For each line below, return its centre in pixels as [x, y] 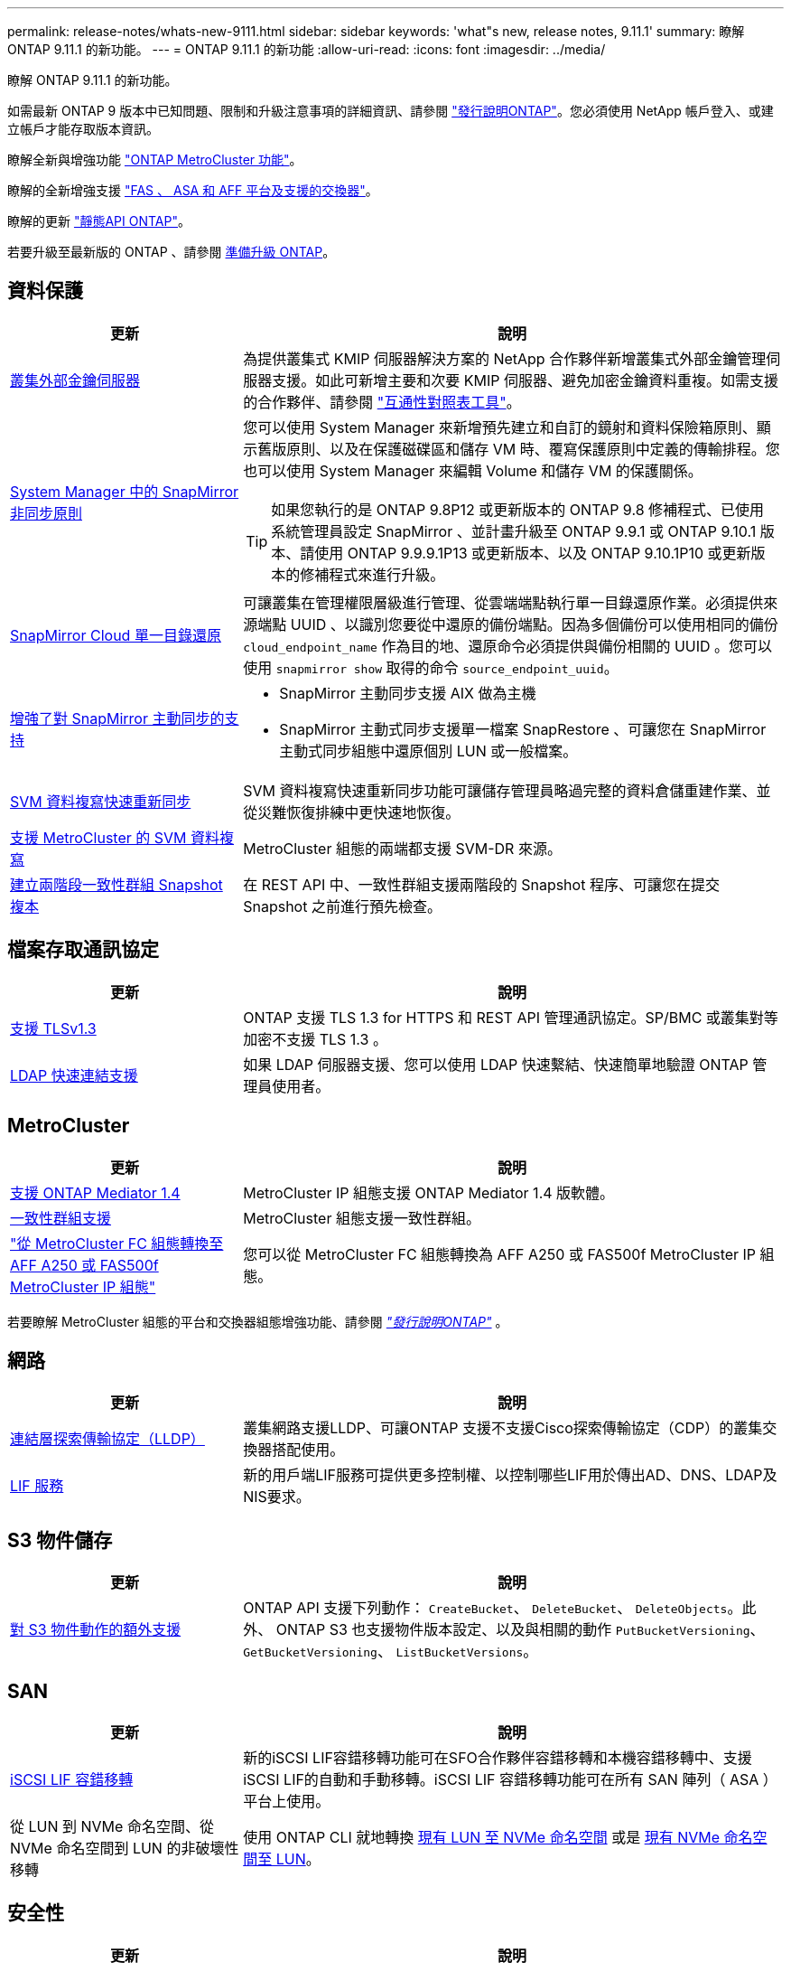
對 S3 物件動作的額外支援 [96, 1630]
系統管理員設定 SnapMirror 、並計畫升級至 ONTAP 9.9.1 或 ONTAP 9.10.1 [514, 531]
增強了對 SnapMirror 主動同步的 [117, 718]
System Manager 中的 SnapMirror [125, 491]
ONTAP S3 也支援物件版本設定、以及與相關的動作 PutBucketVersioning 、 [520, 1630]
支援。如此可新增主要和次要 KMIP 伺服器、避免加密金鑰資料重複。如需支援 [525, 380]
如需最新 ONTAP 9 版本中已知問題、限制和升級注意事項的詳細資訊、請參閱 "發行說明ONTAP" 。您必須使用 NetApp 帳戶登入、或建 [391, 111]
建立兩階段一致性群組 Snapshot [116, 884]
